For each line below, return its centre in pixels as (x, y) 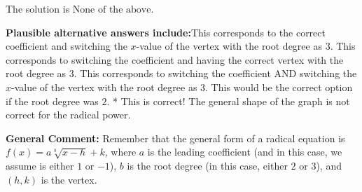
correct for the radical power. (68, 115)
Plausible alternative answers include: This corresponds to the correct (166, 32)
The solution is (38, 8)
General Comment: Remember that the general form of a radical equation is (175, 138)
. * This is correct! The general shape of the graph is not (228, 101)
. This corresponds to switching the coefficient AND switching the (215, 73)
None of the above (112, 10)
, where (120, 152)
